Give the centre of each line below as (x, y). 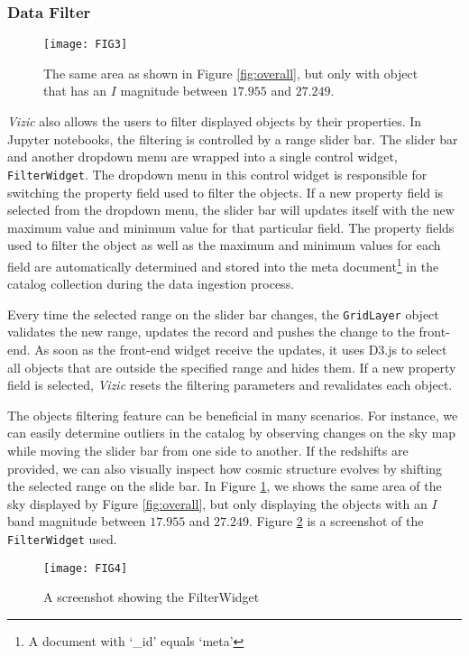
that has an (75, 91)
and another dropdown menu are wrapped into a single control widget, (202, 157)
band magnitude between (77, 521)
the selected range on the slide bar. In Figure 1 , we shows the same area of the (225, 486)
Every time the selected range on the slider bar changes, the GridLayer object (223, 314)
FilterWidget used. (62, 538)
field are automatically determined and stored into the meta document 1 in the (223, 264)
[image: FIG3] (86, 45)
